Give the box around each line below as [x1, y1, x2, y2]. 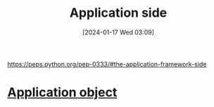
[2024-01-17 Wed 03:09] [82, 28, 155, 36]
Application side [69, 5, 168, 21]
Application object [7, 85, 118, 101]
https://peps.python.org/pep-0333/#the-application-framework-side [7, 59, 207, 68]
